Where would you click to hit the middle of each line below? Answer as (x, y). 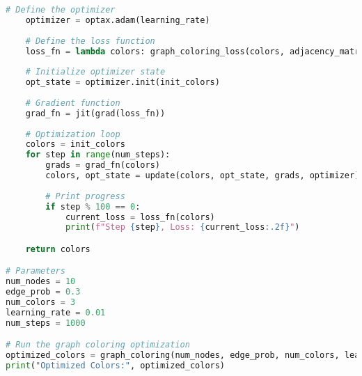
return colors (58, 249)
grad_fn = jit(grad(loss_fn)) (95, 113)
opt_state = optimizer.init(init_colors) (123, 83)
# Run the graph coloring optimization (98, 345)
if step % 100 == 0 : (93, 206)
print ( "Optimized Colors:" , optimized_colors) (116, 366)
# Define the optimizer (61, 10)
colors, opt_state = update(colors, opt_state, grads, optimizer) (203, 175)
